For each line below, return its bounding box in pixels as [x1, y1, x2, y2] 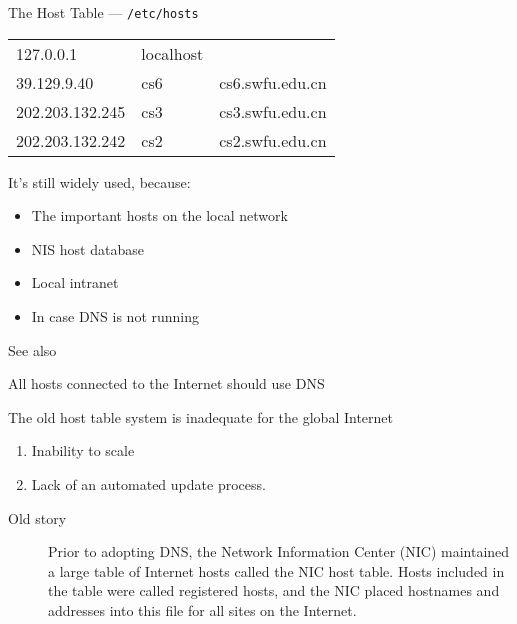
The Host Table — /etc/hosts [8, 2, 199, 22]
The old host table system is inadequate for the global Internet [8, 406, 393, 427]
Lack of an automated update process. [31, 474, 266, 494]
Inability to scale [31, 440, 135, 461]
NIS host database [31, 238, 144, 259]
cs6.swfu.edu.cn [219, 70, 327, 94]
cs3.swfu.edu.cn [219, 99, 327, 123]
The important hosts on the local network [31, 205, 288, 226]
